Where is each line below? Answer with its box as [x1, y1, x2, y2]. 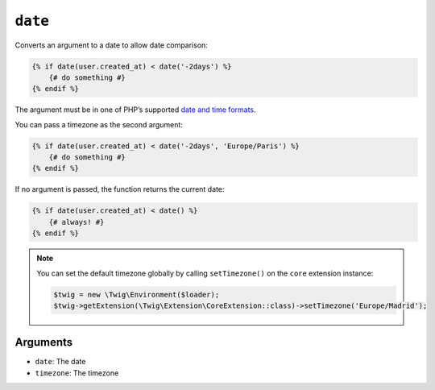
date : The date [35, 357, 86, 367]
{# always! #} [48, 218, 105, 226]
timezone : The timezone [35, 367, 119, 378]
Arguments [14, 335, 73, 350]
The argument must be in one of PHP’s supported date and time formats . [14, 105, 257, 114]
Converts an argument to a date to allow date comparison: [14, 40, 209, 50]
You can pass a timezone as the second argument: [14, 119, 183, 129]
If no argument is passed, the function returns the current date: [14, 185, 225, 194]
